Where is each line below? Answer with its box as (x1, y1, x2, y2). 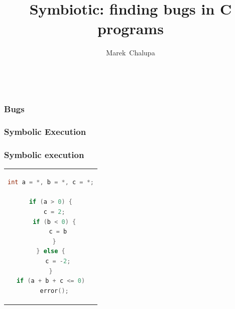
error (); (40, 287, 69, 294)
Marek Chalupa (106, 47, 155, 58)
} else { (36, 248, 65, 255)
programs (97, 18, 164, 39)
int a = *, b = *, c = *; (8, 179, 94, 186)
